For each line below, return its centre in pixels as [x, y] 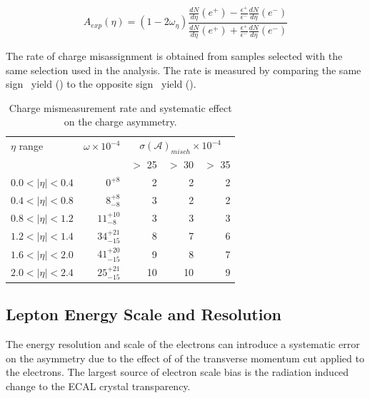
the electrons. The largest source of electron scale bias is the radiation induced [177, 372]
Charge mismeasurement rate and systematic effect [120, 107]
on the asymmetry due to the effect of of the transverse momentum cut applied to [185, 358]
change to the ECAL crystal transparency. [98, 386]
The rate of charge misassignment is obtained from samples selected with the [174, 55]
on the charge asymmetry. [120, 122]
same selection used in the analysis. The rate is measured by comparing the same [184, 70]
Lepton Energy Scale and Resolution [144, 314]
